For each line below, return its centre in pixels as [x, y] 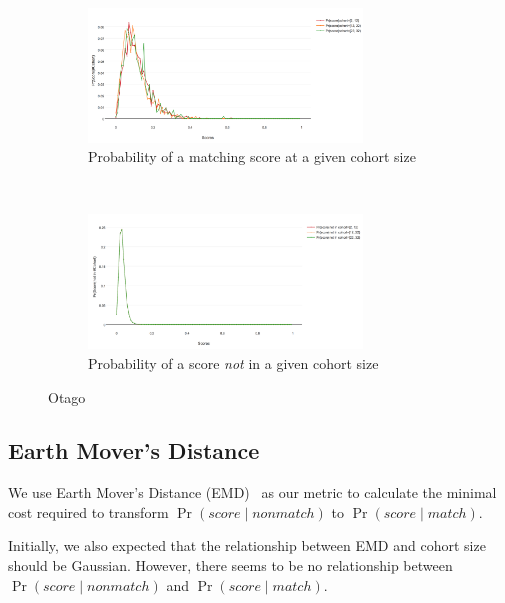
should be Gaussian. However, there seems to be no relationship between [230, 565]
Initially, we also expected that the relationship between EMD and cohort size [247, 545]
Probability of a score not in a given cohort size [233, 362]
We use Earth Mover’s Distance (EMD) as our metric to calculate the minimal [252, 492]
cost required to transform [88, 511]
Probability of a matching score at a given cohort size [252, 156]
